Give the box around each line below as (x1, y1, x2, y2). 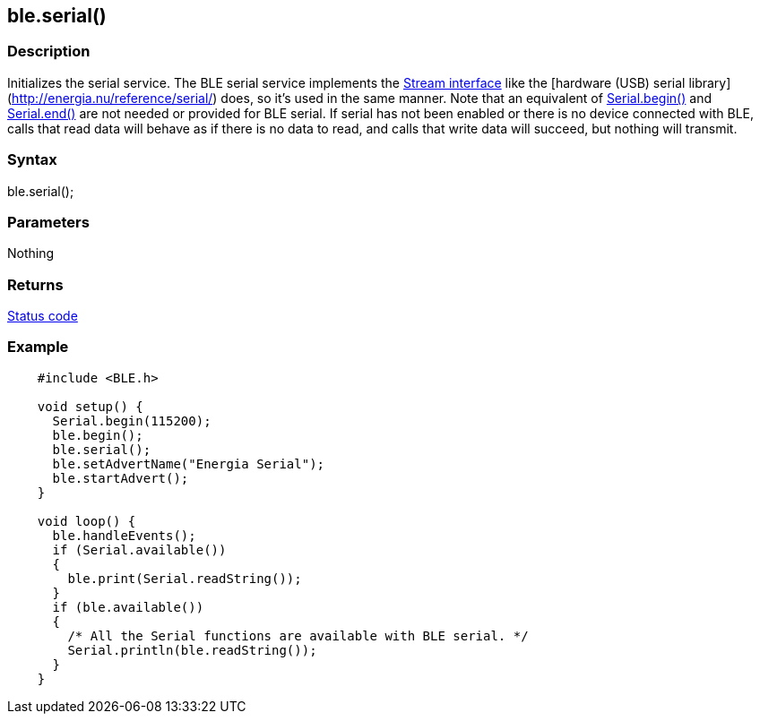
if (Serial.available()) (52, 542, 227, 557)
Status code (7, 308, 78, 324)
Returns (7, 275, 64, 294)
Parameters (7, 212, 90, 231)
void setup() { (37, 399, 143, 414)
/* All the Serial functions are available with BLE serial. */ (67, 628, 529, 643)
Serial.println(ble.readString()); (67, 642, 317, 657)
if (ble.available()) (52, 599, 204, 614)
